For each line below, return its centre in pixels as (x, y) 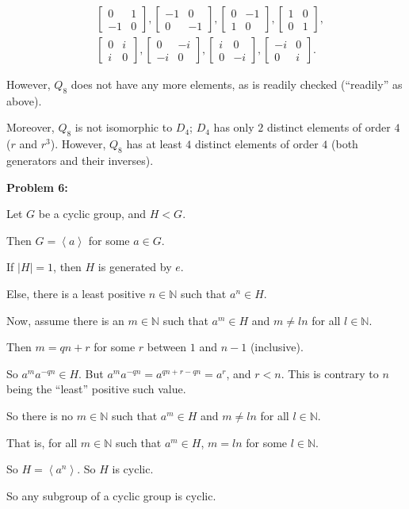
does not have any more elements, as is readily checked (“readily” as (237, 84)
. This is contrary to (330, 373)
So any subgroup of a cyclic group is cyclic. (111, 495)
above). (24, 100)
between (167, 347)
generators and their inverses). (80, 161)
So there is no (40, 415)
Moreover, (31, 127)
